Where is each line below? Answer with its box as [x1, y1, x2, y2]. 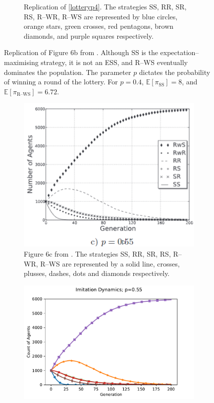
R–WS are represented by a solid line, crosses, [40, 258, 180, 269]
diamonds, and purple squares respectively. [24, 30, 154, 41]
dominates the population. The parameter [4, 67, 131, 77]
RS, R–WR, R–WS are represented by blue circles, [24, 11, 178, 21]
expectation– [160, 47, 199, 58]
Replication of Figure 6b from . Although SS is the [4, 47, 158, 58]
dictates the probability [139, 67, 211, 77]
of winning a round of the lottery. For [4, 76, 118, 87]
